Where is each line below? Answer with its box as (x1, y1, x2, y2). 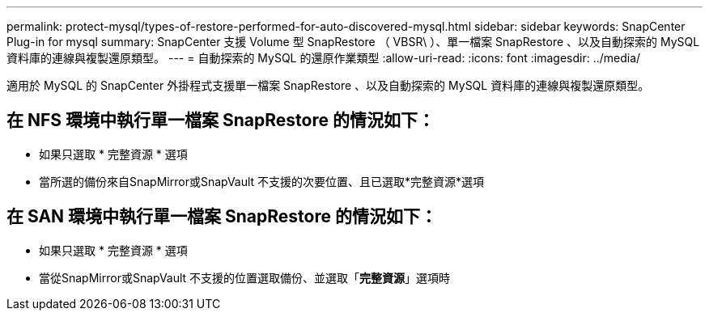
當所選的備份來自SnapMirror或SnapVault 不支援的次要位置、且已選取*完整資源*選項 (39, 174, 485, 188)
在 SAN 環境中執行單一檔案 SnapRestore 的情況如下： (6, 206, 437, 227)
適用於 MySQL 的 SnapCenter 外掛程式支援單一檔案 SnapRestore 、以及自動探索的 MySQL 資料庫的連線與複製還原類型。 (6, 78, 650, 92)
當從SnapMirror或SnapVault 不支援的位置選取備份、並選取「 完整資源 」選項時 (39, 270, 451, 285)
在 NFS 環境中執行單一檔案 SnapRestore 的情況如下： (6, 110, 435, 131)
